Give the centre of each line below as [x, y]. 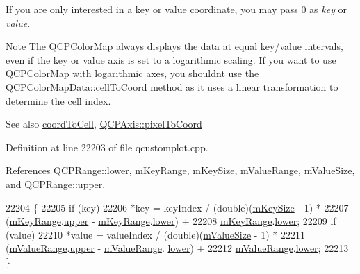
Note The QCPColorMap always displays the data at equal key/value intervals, [174, 46]
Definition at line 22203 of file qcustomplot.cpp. [107, 147]
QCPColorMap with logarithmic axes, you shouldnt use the [132, 73]
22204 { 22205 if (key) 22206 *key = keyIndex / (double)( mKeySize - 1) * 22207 [177, 207]
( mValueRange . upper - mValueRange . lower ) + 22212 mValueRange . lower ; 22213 [177, 248]
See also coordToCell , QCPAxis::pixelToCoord [104, 124]
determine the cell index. [58, 100]
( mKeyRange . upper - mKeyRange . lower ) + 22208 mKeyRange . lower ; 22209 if [171, 221]
